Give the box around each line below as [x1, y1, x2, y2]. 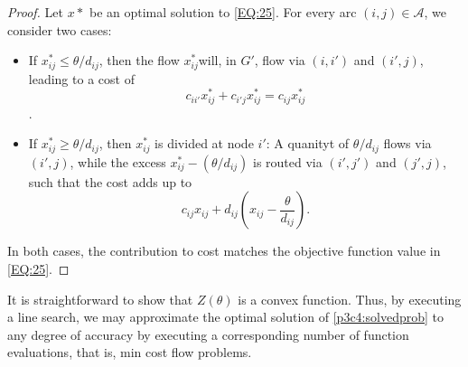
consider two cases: [7, 20, 112, 39]
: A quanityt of [266, 134, 350, 153]
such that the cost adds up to [28, 172, 192, 191]
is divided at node [154, 134, 254, 153]
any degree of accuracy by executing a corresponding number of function [7, 325, 409, 343]
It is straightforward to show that [7, 289, 193, 308]
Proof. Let [7, 3, 63, 21]
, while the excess [70, 152, 166, 171]
